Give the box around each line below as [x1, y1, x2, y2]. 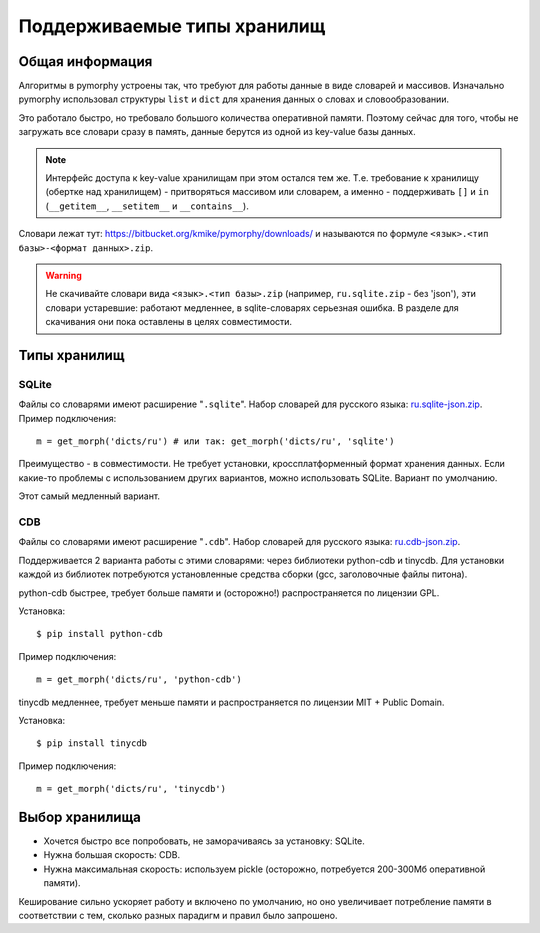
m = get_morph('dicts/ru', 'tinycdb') [36, 783, 227, 795]
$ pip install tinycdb [36, 738, 148, 749]
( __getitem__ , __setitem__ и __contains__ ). [45, 200, 249, 212]
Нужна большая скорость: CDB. [43, 849, 181, 861]
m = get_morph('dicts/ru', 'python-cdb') [36, 674, 242, 685]
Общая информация [18, 53, 153, 70]
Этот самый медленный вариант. [18, 490, 160, 502]
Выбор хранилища [18, 808, 142, 825]
